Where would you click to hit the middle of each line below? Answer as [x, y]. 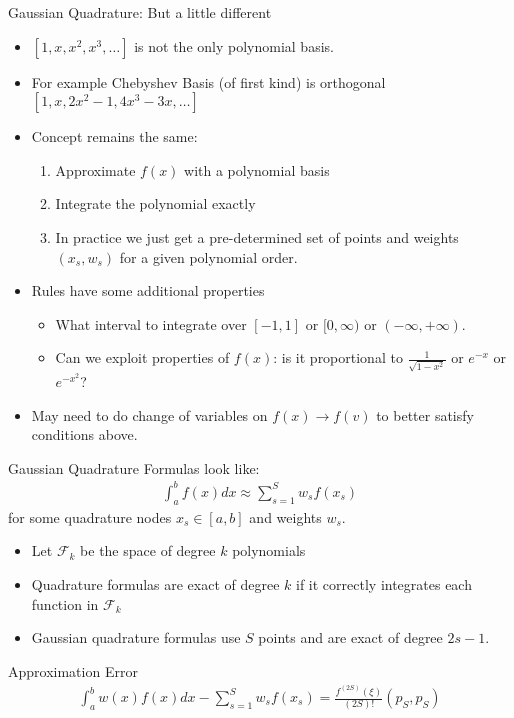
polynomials [269, 550]
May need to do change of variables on [149, 414]
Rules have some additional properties [148, 290]
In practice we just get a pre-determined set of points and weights [257, 236]
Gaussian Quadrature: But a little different [140, 12]
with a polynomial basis [257, 169]
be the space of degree [148, 550]
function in [65, 603]
